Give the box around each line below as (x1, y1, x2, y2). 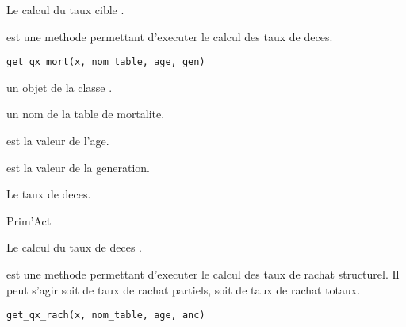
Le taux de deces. (6, 186, 91, 202)
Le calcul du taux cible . (6, 2, 124, 17)
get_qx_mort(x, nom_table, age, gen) (6, 56, 205, 68)
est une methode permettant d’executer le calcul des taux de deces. (6, 28, 333, 44)
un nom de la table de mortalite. (6, 106, 165, 122)
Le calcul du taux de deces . (6, 239, 142, 256)
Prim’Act (6, 212, 52, 229)
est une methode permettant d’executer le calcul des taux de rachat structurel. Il (6, 266, 400, 282)
